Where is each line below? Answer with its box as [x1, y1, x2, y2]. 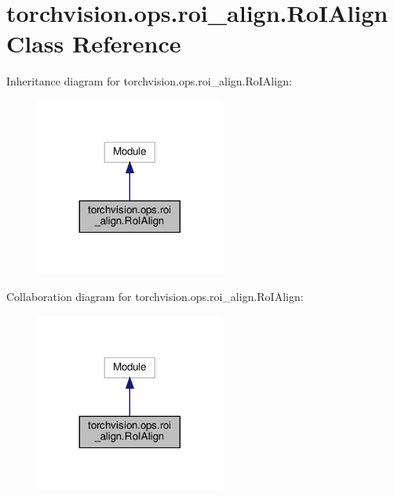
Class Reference [6, 27, 181, 60]
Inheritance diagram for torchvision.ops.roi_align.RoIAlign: [6, 73, 292, 89]
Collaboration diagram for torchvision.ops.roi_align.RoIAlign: [6, 288, 304, 304]
